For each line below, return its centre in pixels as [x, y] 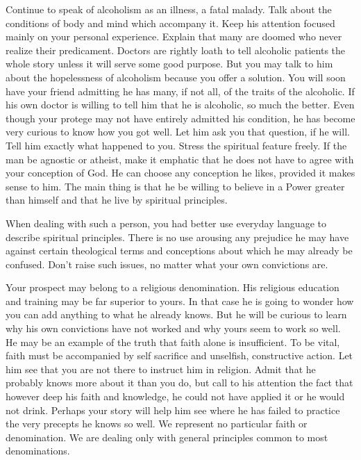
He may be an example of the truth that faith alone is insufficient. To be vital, [173, 342]
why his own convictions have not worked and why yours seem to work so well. [173, 328]
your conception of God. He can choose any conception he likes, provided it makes [180, 173]
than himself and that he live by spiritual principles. [117, 200]
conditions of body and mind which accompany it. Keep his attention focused [170, 23]
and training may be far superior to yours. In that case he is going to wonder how [180, 301]
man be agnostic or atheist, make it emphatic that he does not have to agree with [180, 159]
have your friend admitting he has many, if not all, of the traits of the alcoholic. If [180, 91]
